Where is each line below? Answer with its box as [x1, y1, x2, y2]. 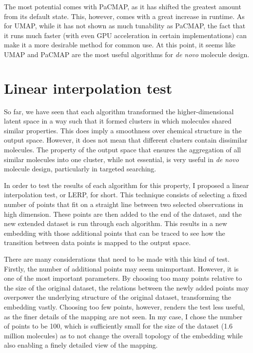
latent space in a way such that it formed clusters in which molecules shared [4, 116, 232, 126]
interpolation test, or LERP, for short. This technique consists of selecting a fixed [4, 189, 247, 200]
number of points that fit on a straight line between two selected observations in [4, 199, 243, 209]
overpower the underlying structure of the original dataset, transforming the [4, 292, 232, 302]
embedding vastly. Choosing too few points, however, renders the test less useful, [4, 301, 245, 311]
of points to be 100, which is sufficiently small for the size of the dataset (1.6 [4, 321, 233, 331]
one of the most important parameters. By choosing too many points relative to [4, 273, 242, 283]
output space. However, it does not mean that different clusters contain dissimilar [4, 135, 248, 145]
